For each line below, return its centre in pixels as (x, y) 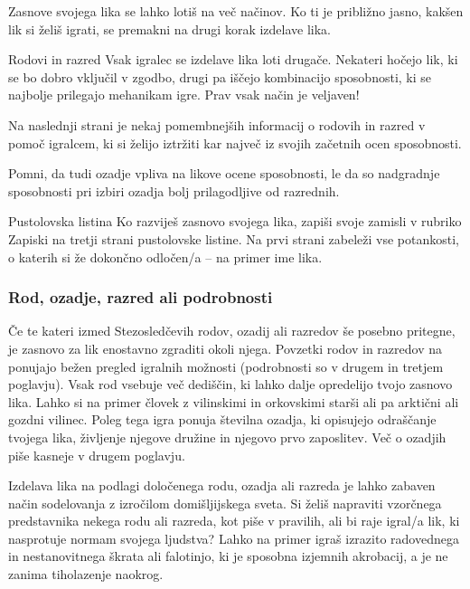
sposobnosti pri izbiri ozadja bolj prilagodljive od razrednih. (174, 190)
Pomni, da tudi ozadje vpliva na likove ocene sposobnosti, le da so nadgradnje (224, 173)
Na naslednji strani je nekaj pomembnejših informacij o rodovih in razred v (217, 124)
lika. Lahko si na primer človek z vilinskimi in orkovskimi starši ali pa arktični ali (234, 401)
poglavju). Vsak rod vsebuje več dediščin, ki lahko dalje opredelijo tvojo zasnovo (230, 384)
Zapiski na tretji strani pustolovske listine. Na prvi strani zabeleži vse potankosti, (234, 238)
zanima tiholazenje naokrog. (86, 574)
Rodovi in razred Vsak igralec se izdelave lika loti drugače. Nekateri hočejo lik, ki (233, 59)
